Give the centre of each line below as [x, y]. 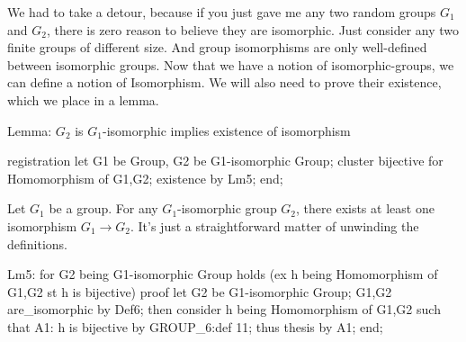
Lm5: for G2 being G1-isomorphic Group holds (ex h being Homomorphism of [223, 274]
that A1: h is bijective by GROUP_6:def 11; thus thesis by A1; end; [195, 326]
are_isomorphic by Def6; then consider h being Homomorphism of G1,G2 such [224, 309]
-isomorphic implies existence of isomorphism [227, 130]
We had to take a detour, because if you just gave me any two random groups [222, 12]
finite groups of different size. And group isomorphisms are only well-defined [217, 47]
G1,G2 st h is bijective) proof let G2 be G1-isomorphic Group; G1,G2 [200, 291]
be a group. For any [103, 208]
